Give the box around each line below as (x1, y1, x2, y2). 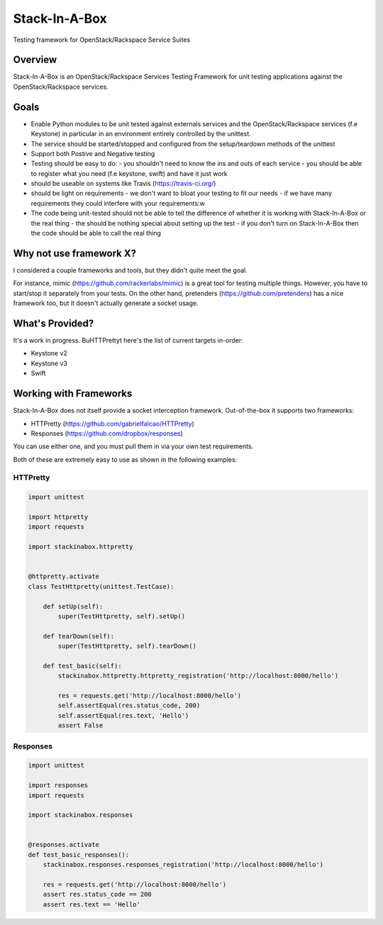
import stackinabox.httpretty (28, 543, 133, 551)
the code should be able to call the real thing (30, 229, 161, 238)
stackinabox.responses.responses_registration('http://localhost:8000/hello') (43, 860, 324, 869)
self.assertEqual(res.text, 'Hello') (57, 711, 189, 719)
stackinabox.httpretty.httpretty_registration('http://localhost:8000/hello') (57, 672, 339, 680)
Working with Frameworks (13, 387, 133, 400)
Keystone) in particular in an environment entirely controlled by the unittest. (30, 130, 251, 138)
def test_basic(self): (43, 662, 122, 670)
